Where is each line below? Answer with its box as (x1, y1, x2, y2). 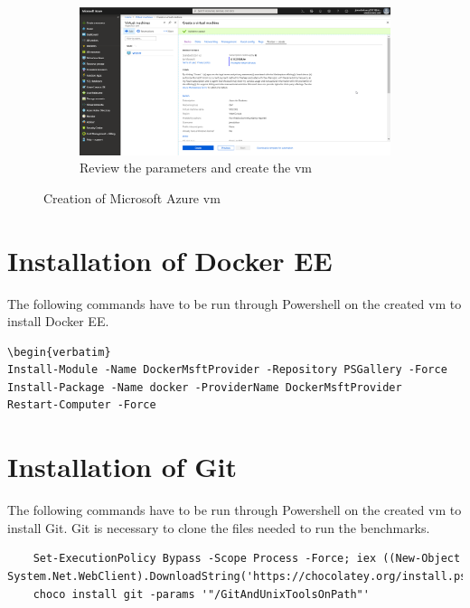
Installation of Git (7, 448, 238, 485)
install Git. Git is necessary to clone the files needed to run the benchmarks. (7, 518, 430, 537)
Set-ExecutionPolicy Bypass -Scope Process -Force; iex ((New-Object (33, 552, 461, 566)
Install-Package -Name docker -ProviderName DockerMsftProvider (7, 380, 402, 394)
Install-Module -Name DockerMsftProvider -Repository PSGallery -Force (7, 363, 447, 377)
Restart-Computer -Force (7, 398, 156, 412)
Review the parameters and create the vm (80, 158, 313, 177)
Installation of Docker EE (7, 241, 333, 278)
